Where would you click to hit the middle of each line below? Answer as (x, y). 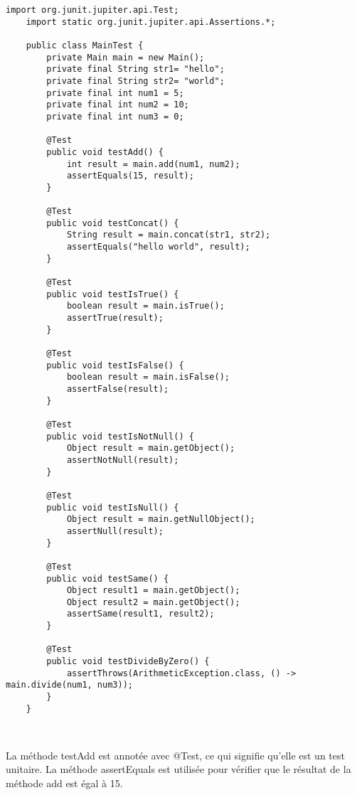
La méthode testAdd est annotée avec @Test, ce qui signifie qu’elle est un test (175, 755)
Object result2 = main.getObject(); (153, 602)
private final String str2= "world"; (135, 81)
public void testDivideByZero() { (128, 662)
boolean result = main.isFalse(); (148, 377)
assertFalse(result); (118, 389)
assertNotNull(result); (123, 460)
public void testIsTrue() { (113, 294)
